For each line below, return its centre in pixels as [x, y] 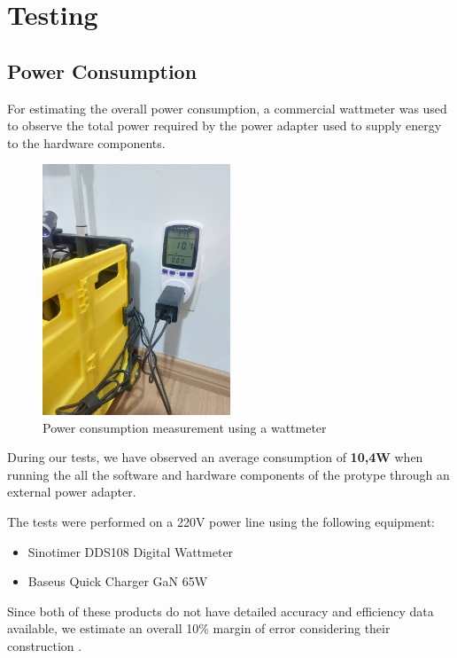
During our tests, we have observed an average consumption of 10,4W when [215, 457]
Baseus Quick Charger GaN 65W [118, 581]
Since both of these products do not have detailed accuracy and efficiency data [221, 611]
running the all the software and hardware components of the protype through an [228, 474]
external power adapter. [72, 492]
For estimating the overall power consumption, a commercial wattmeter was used [227, 108]
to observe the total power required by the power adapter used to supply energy [225, 125]
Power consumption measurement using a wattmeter [185, 427]
